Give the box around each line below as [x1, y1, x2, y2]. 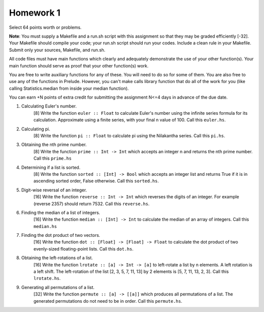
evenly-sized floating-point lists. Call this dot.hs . [33, 246, 134, 251]
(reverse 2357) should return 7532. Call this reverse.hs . [33, 201, 150, 207]
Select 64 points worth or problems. [9, 24, 82, 30]
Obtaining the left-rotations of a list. [21, 255, 93, 261]
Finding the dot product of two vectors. [21, 232, 100, 238]
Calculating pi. [21, 126, 50, 132]
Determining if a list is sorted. [21, 164, 81, 170]
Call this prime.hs [33, 155, 72, 161]
